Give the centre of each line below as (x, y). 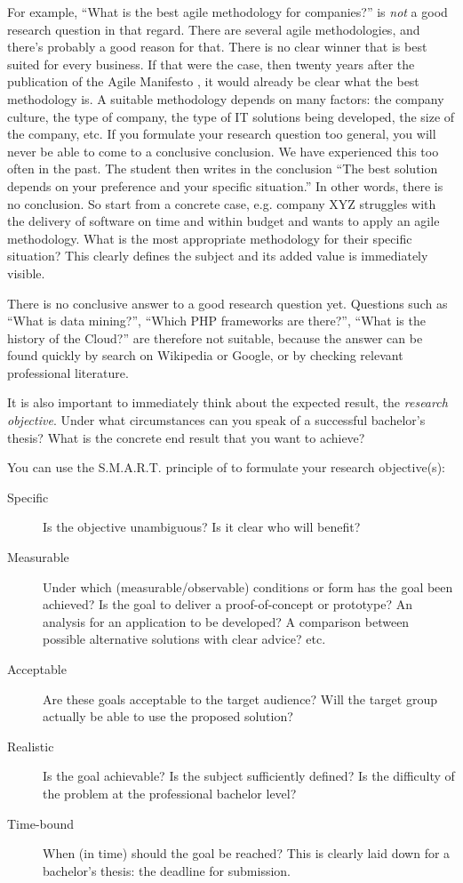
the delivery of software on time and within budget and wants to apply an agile (224, 221)
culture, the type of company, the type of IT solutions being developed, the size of (231, 116)
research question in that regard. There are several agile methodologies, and (214, 29)
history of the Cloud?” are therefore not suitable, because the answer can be (215, 337)
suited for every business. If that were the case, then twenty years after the (211, 64)
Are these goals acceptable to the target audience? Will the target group (240, 698)
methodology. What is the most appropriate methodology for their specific (210, 238)
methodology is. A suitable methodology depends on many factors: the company (226, 98)
